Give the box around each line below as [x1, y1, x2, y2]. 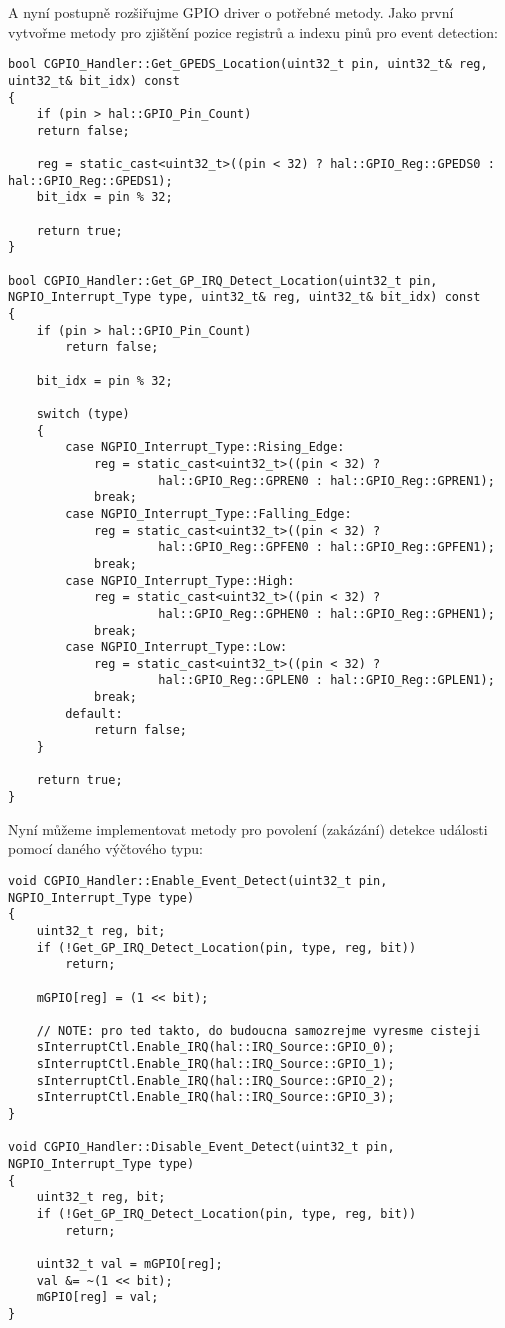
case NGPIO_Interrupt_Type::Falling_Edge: [65, 506, 352, 521]
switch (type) [36, 406, 130, 421]
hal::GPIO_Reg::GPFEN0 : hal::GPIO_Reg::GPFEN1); [158, 540, 495, 555]
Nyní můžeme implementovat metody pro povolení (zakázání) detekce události [8, 818, 488, 839]
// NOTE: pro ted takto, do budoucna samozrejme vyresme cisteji [36, 1023, 481, 1038]
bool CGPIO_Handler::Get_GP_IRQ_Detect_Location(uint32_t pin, [8, 273, 438, 288]
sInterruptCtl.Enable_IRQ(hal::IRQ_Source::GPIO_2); [36, 1073, 395, 1088]
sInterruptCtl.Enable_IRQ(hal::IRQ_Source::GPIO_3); [36, 1090, 395, 1105]
